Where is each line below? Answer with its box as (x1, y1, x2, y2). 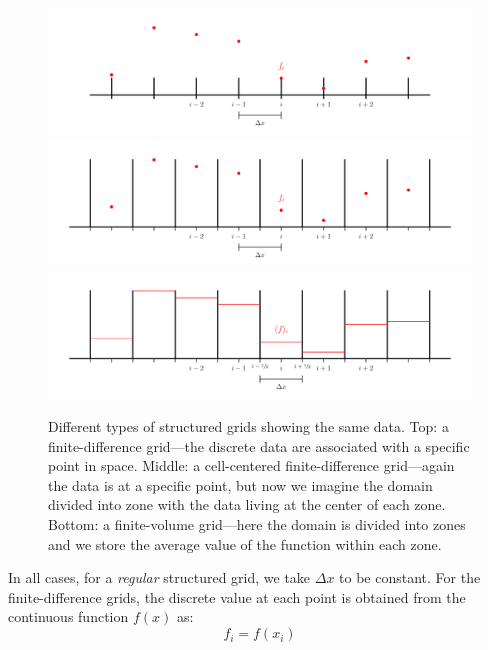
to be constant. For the (339, 567, 481, 588)
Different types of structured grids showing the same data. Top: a (48, 416, 449, 437)
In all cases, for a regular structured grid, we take (8, 567, 311, 588)
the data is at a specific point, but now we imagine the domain (48, 474, 433, 495)
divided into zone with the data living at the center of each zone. (48, 494, 446, 515)
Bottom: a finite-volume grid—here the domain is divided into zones (48, 514, 466, 535)
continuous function (8, 606, 129, 627)
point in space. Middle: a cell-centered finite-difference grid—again (48, 455, 455, 476)
